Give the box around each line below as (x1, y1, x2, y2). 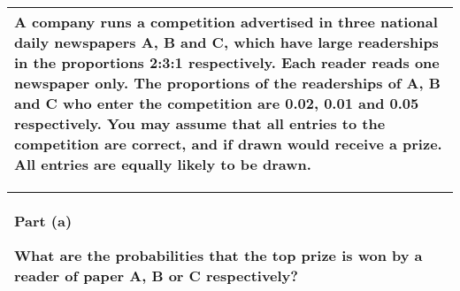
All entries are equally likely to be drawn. (14, 154, 311, 174)
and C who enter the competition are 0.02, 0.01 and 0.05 (14, 93, 419, 113)
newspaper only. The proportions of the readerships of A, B (14, 73, 441, 93)
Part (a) (14, 211, 73, 231)
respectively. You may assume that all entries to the (14, 113, 386, 134)
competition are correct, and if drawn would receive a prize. (14, 134, 442, 154)
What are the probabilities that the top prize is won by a (14, 245, 423, 265)
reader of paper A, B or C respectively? (14, 265, 299, 286)
